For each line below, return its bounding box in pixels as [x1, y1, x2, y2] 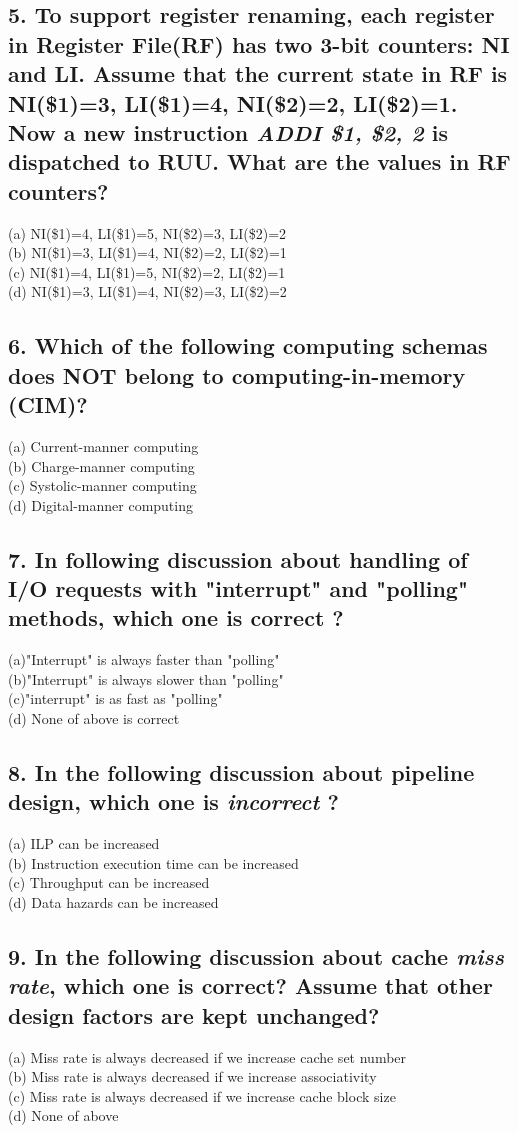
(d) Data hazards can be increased [8, 892, 219, 913]
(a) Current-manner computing [8, 435, 199, 456]
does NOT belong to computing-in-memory [8, 359, 466, 390]
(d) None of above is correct [8, 708, 180, 729]
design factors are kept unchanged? [8, 999, 380, 1030]
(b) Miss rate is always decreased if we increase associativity [8, 1066, 377, 1087]
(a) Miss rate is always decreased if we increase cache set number [8, 1046, 407, 1067]
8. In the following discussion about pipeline [8, 757, 475, 788]
